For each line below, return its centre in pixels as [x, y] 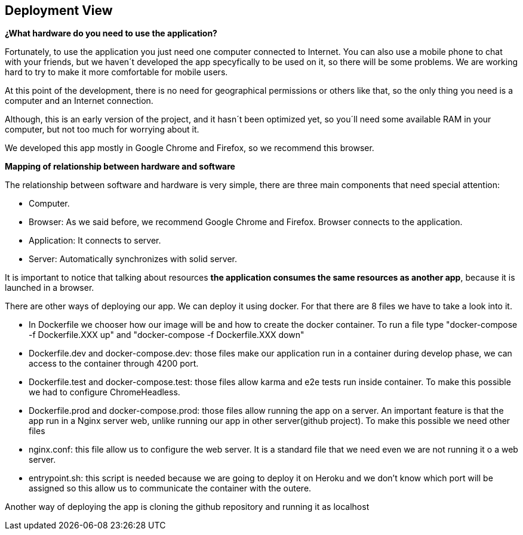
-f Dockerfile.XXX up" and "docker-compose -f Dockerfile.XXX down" [167, 335]
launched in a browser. [50, 288]
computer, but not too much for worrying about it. [102, 130]
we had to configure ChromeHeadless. [104, 392]
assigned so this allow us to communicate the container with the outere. [170, 488]
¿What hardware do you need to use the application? [111, 33]
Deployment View [59, 10]
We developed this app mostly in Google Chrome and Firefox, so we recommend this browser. [190, 148]
